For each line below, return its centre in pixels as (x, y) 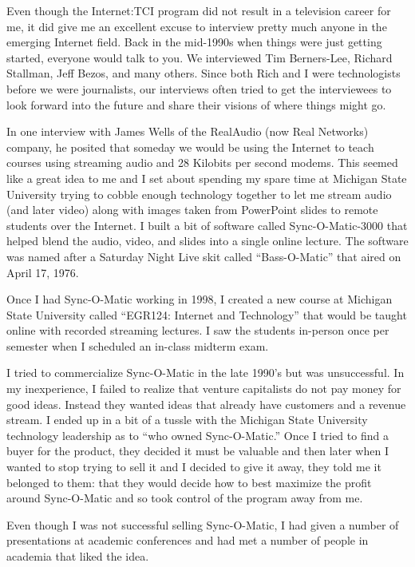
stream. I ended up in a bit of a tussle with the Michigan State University (187, 420)
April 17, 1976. (43, 272)
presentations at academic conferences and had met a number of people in (188, 540)
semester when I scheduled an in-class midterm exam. (138, 345)
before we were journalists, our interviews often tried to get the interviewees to (199, 88)
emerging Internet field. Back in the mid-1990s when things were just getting (194, 42)
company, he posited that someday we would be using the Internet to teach (190, 147)
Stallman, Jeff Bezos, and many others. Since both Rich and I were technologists (204, 73)
